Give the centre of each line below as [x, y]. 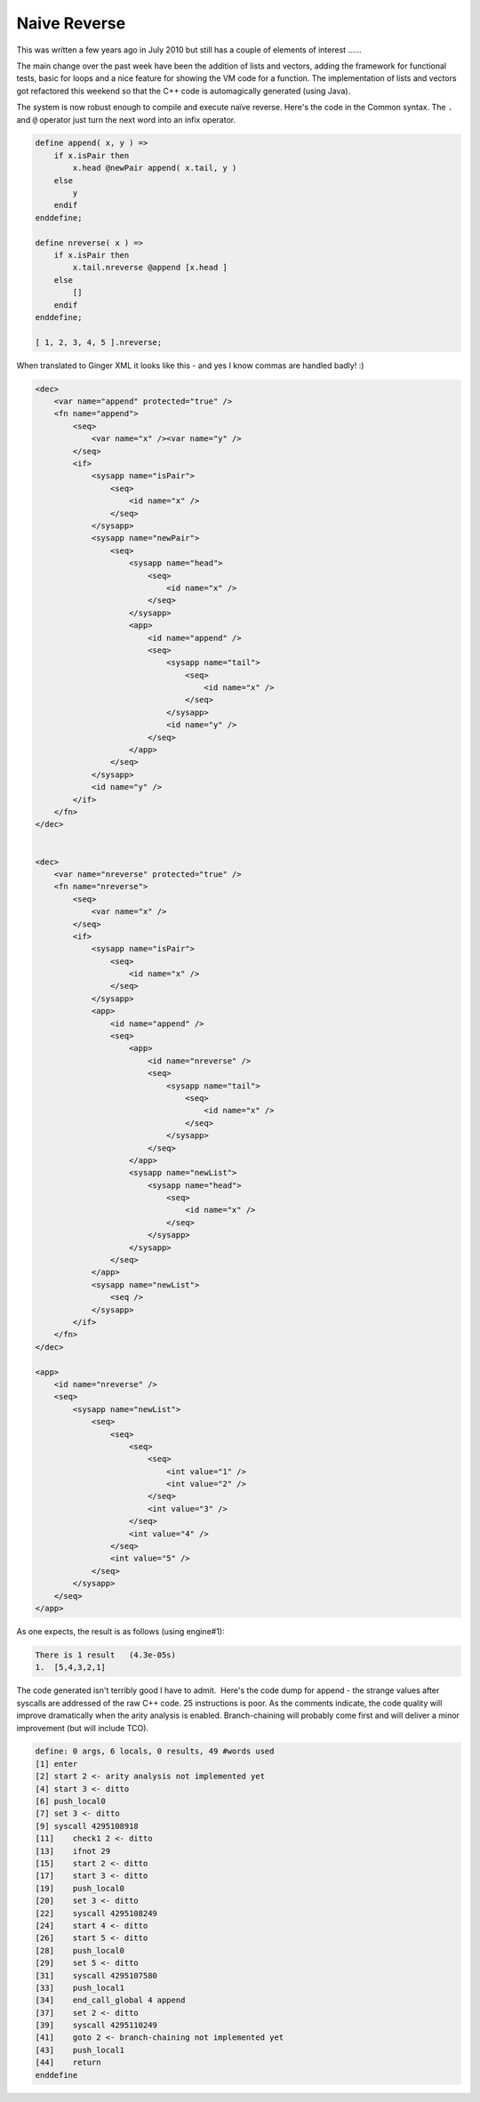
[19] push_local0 [80, 1888]
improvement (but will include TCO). [83, 1728]
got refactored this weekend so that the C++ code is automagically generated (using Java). [184, 91]
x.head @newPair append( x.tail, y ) [155, 168]
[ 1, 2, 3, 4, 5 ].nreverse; [99, 342]
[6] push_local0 [71, 1801]
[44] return [68, 2062]
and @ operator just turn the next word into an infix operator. [126, 119]
